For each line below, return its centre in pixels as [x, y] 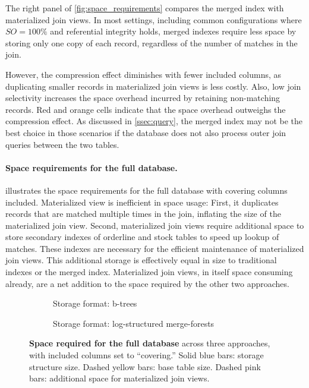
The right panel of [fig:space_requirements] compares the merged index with [145, 8]
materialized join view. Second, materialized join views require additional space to [155, 225]
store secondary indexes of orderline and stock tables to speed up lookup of [142, 237]
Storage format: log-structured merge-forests [134, 323]
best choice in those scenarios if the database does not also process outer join [146, 132]
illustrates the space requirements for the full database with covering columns [146, 190]
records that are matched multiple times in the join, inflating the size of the [143, 214]
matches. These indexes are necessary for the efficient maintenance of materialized [155, 248]
